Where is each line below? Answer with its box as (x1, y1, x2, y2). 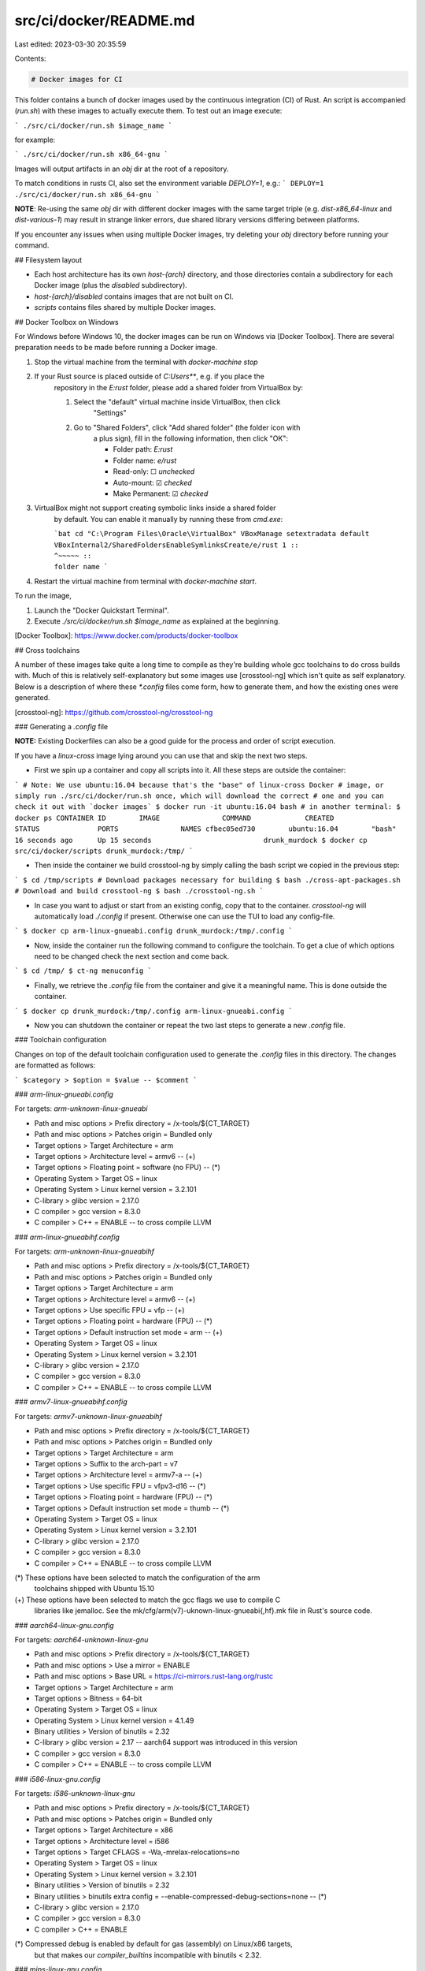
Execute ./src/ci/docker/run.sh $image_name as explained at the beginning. (34, 616, 281, 626)
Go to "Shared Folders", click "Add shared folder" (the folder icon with (73, 423, 301, 432)
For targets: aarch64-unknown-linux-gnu (14, 1634, 149, 1644)
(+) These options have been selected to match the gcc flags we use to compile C (14, 1595, 281, 1604)
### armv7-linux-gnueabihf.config (14, 1397, 128, 1407)
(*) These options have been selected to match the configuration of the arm (14, 1573, 261, 1582)
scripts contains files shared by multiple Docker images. (34, 303, 216, 312)
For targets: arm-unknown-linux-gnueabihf (14, 1246, 155, 1257)
